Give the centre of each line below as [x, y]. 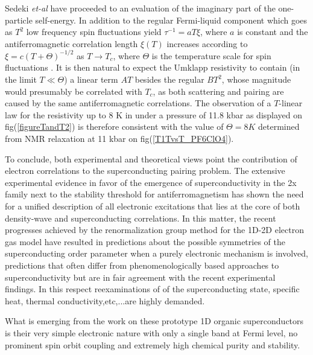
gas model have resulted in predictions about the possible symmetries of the [145, 241]
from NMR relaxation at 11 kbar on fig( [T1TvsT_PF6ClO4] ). [119, 139]
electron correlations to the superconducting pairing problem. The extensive [145, 171]
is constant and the [273, 32]
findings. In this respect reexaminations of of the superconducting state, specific [152, 289]
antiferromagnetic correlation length [71, 43]
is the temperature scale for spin [211, 55]
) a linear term [91, 79]
